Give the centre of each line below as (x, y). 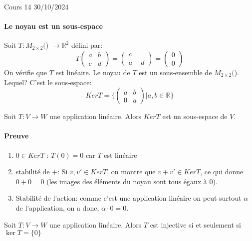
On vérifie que (25, 72)
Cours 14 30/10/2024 (36, 6)
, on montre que (131, 172)
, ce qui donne (222, 172)
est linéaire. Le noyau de (93, 72)
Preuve (16, 136)
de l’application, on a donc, (57, 207)
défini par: (87, 45)
